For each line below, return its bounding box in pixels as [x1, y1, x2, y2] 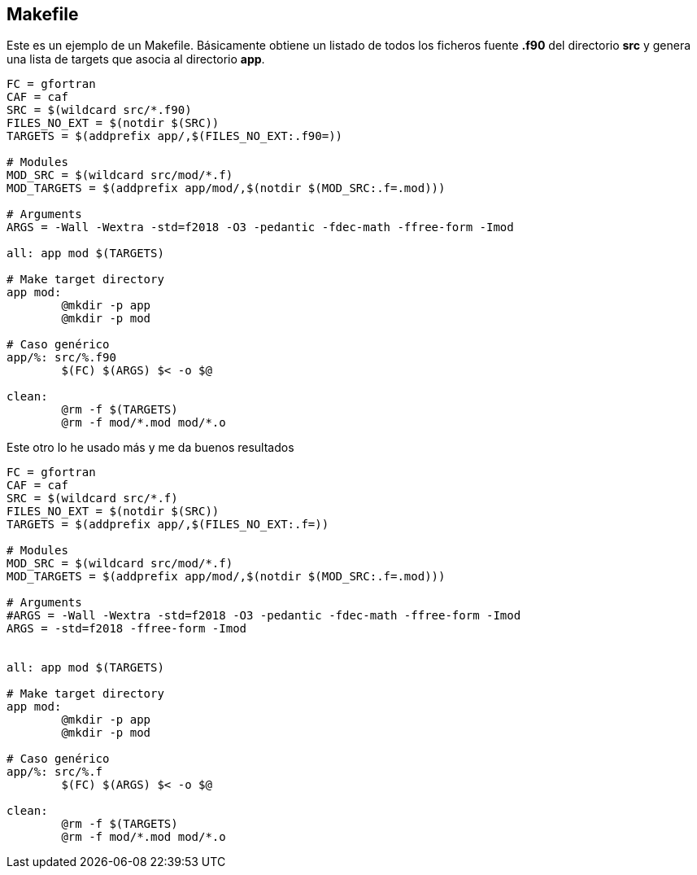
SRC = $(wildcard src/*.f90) [7, 103, 192, 117]
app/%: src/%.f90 [7, 351, 116, 365]
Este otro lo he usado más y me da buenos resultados [7, 440, 294, 455]
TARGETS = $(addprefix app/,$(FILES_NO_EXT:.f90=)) [7, 129, 343, 143]
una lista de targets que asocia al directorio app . [7, 52, 265, 67]
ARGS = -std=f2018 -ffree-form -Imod [7, 622, 247, 636]
